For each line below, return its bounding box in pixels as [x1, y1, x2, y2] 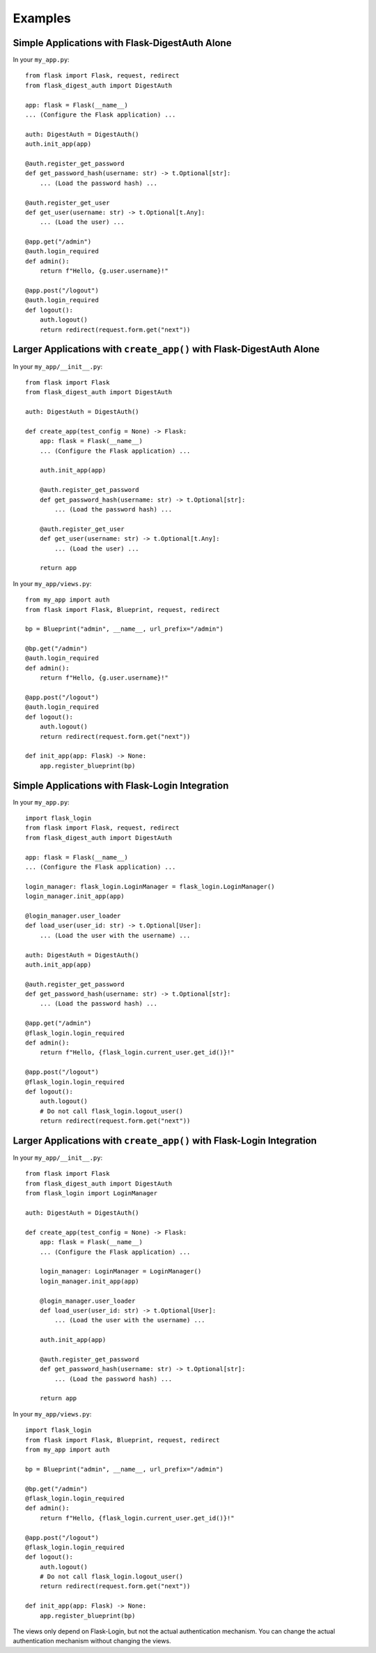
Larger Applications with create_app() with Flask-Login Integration [13, 1135, 317, 1146]
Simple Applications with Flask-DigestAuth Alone [13, 37, 232, 49]
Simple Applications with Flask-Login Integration [13, 779, 229, 791]
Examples [13, 10, 71, 26]
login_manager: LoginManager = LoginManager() [39, 1267, 202, 1276]
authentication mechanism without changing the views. [13, 1637, 171, 1645]
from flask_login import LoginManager [25, 1190, 158, 1197]
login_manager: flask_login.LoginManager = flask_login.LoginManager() [25, 883, 275, 890]
